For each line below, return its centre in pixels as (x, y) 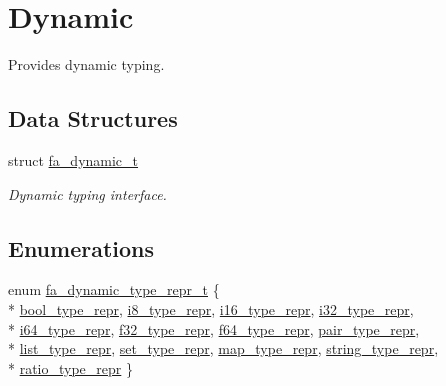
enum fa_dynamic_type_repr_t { (114, 289)
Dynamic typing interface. (87, 193)
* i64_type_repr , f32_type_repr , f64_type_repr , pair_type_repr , (214, 328)
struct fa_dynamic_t (73, 159)
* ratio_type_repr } (70, 367)
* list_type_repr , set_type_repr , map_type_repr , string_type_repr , (223, 348)
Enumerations (81, 247)
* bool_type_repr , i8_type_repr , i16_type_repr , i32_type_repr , (211, 308)
